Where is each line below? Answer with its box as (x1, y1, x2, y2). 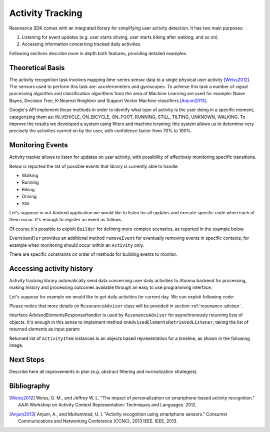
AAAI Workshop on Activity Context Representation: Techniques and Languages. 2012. (18, 402, 197, 408)
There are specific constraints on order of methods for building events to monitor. (9, 251, 177, 257)
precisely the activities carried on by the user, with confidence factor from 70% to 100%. (9, 128, 192, 134)
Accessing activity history (9, 264, 93, 273)
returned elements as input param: (9, 326, 80, 332)
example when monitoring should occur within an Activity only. (9, 242, 144, 248)
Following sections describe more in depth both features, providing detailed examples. (9, 50, 187, 56)
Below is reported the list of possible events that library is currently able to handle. (9, 163, 179, 169)
